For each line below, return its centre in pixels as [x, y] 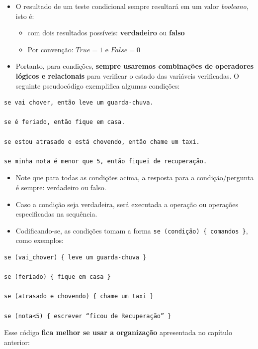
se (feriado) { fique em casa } [57, 277]
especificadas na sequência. [56, 214]
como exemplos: [40, 240]
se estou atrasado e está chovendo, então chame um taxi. [102, 142]
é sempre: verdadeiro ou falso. [61, 187]
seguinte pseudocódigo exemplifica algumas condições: [98, 85]
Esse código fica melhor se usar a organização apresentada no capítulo [118, 332]
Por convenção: [50, 49]
